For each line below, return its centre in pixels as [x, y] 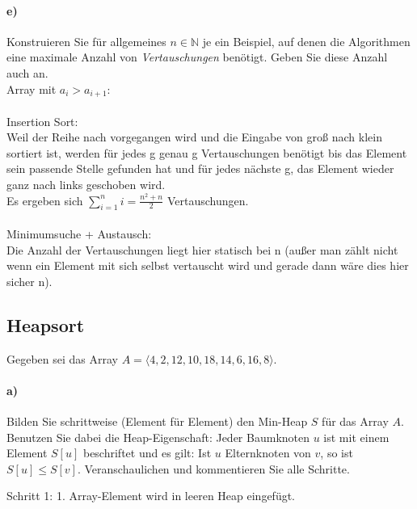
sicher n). [29, 281]
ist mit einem [356, 437]
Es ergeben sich [45, 200]
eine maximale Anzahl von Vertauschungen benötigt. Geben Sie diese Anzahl [197, 57]
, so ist [337, 453]
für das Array [355, 421]
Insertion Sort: [42, 121]
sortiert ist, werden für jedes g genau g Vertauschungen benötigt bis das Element [207, 152]
